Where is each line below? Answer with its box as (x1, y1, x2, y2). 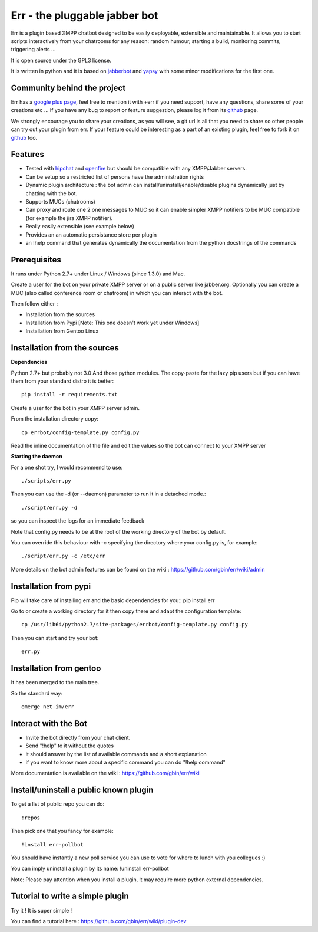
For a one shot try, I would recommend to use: (11, 464, 123, 471)
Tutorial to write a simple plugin (11, 891, 129, 901)
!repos (21, 814, 41, 821)
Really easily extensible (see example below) (25, 223, 135, 230)
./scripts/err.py (21, 478, 71, 484)
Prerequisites (11, 254, 61, 265)
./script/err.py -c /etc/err (21, 553, 105, 560)
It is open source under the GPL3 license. (11, 57, 111, 64)
